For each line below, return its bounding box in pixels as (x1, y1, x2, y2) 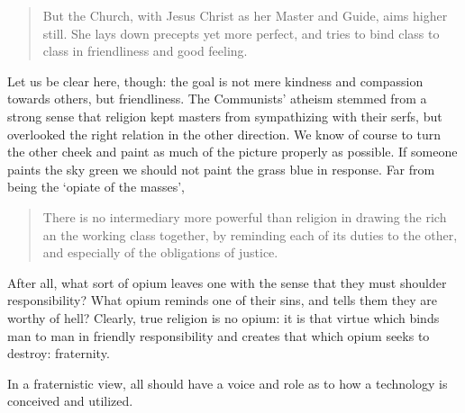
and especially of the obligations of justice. (42, 243, 278, 262)
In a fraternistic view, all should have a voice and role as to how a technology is (7, 373, 448, 392)
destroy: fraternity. (7, 344, 110, 363)
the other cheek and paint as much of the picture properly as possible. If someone (7, 142, 458, 161)
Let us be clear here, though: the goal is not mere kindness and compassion (7, 71, 424, 90)
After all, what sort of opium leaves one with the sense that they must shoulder (7, 273, 447, 292)
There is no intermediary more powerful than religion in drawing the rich (42, 207, 447, 226)
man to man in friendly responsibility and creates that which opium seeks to (7, 326, 430, 345)
